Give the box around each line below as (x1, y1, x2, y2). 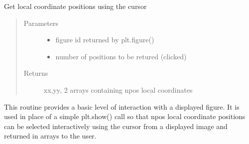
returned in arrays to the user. (4, 131, 97, 141)
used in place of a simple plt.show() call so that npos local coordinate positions (4, 111, 246, 122)
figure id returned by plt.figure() (55, 34, 154, 45)
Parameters (23, 17, 58, 28)
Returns (23, 68, 48, 78)
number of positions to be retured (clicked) (55, 51, 187, 61)
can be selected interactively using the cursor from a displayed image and (4, 121, 228, 131)
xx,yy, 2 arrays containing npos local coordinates (43, 84, 193, 95)
